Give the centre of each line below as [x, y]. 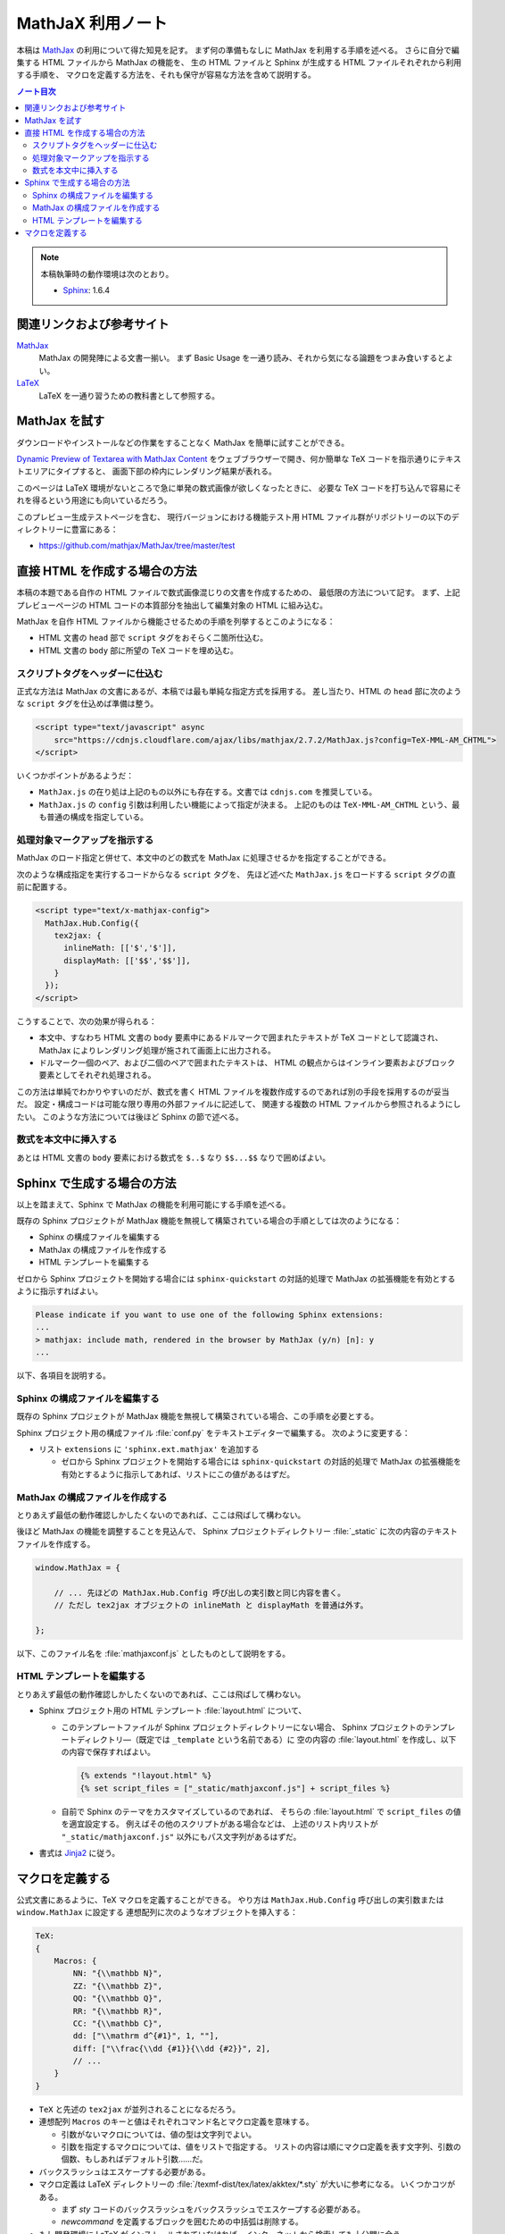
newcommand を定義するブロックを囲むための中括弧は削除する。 [182, 2221]
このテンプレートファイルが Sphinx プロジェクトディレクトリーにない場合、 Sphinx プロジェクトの [243, 1727]
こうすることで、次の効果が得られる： [87, 1021]
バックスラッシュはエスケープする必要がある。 [124, 2171]
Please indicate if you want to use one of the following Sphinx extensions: [209, 1314]
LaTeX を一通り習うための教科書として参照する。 [129, 395]
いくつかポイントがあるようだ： [75, 776]
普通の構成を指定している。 [97, 817]
